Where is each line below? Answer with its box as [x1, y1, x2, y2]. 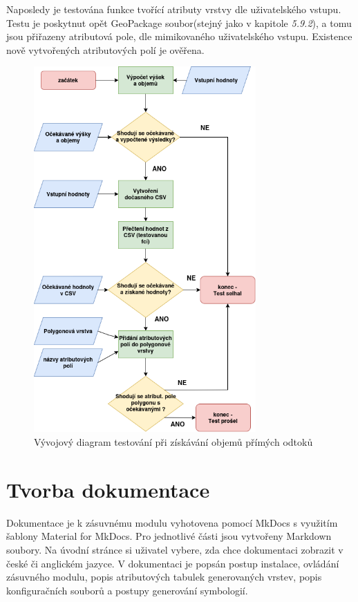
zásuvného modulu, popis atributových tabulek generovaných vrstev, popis [6, 570, 322, 584]
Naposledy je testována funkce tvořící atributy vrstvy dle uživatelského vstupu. [6, 2, 341, 16]
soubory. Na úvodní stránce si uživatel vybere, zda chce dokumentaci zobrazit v [6, 543, 343, 556]
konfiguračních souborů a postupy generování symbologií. [6, 583, 248, 597]
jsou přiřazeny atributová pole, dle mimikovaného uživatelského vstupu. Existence [6, 29, 352, 44]
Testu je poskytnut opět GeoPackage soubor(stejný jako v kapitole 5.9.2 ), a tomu [6, 15, 352, 30]
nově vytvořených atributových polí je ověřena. [6, 42, 205, 57]
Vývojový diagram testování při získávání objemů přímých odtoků [34, 435, 313, 449]
